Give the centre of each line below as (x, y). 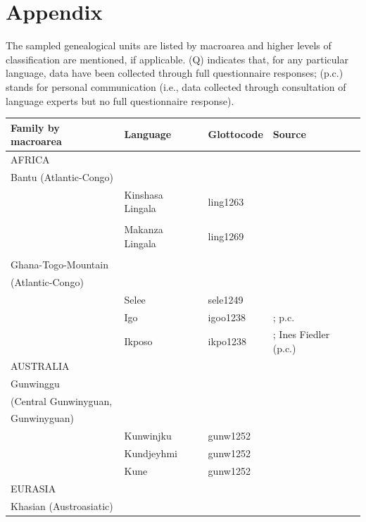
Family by (35, 127)
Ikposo (138, 341)
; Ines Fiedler (301, 334)
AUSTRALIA (40, 365)
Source (289, 134)
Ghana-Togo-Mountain (59, 265)
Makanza (144, 229)
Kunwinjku (148, 436)
